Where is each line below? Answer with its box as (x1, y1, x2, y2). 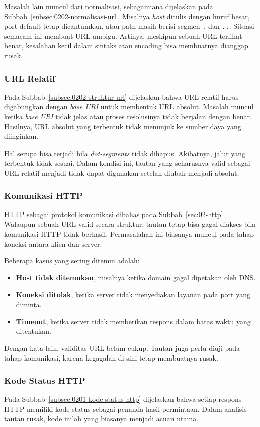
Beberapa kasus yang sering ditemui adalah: (4, 255, 140, 266)
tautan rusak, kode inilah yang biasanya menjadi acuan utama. (4, 413, 199, 424)
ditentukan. (16, 326, 51, 336)
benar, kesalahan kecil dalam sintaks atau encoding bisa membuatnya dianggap (4, 40, 248, 51)
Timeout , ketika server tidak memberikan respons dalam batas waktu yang (16, 316, 251, 326)
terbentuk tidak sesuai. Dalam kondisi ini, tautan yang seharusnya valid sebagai (4, 158, 250, 168)
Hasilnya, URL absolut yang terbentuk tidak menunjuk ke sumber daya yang (4, 121, 241, 131)
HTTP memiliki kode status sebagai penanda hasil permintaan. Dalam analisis (4, 403, 247, 414)
